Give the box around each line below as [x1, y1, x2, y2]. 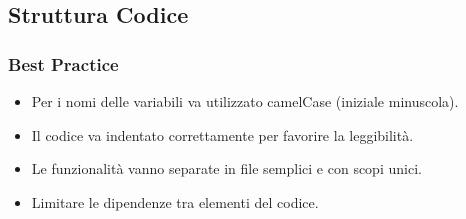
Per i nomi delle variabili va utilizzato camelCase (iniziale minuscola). [31, 91, 459, 111]
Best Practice [8, 51, 119, 76]
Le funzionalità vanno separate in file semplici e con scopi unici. [31, 158, 422, 179]
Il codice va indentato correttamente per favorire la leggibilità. [31, 124, 414, 145]
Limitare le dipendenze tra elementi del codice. [31, 191, 319, 212]
